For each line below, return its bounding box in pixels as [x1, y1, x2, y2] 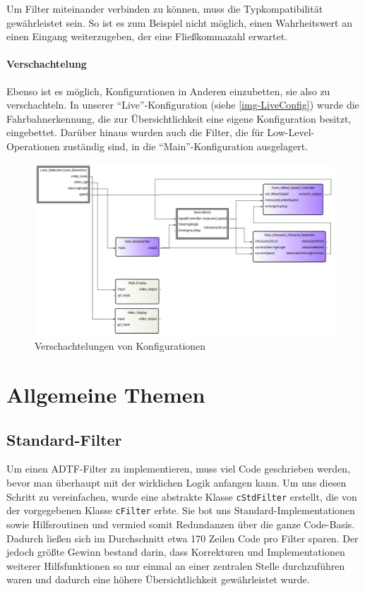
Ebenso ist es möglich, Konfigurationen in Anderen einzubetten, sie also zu [6, 83, 330, 98]
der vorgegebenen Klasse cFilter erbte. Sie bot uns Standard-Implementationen [6, 503, 355, 518]
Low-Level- [267, 125, 315, 140]
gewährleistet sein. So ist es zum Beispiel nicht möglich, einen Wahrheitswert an [6, 15, 352, 30]
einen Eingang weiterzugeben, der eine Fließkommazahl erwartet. [6, 29, 287, 44]
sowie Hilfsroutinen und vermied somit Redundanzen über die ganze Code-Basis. [6, 516, 355, 531]
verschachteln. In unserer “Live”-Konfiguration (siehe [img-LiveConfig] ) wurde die [6, 97, 359, 112]
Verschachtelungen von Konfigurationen [35, 339, 206, 353]
